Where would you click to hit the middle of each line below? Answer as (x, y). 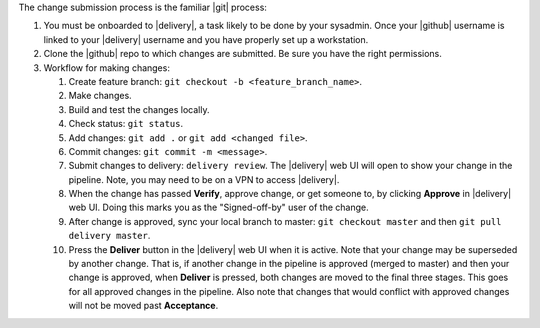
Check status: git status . (126, 124)
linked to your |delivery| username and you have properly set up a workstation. (206, 39)
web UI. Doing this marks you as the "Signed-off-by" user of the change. (218, 207)
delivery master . (109, 236)
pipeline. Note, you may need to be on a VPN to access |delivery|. (204, 179)
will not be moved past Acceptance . (143, 306)
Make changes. (100, 96)
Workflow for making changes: (106, 67)
